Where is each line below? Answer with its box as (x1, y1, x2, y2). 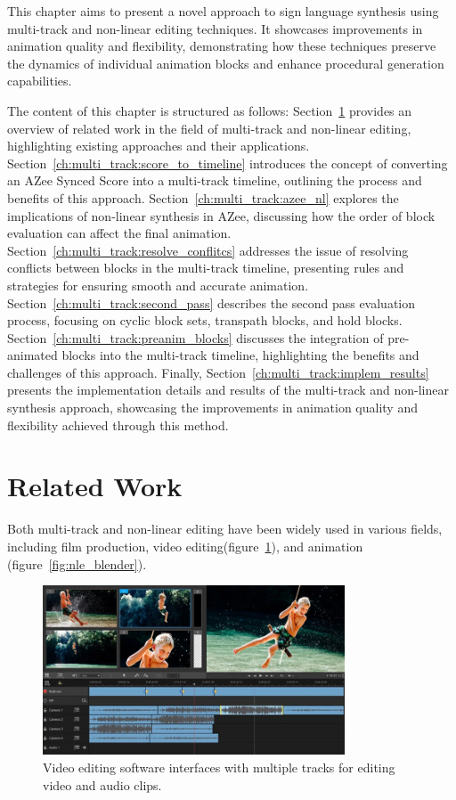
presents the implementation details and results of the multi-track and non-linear (7, 380, 449, 399)
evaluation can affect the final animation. (7, 224, 232, 242)
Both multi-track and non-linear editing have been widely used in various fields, (7, 519, 443, 538)
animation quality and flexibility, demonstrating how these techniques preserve (7, 37, 436, 55)
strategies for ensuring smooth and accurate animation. (7, 275, 309, 294)
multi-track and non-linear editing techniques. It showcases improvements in (7, 19, 423, 37)
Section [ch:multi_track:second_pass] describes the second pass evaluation (7, 293, 416, 312)
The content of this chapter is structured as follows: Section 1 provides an (7, 101, 412, 119)
